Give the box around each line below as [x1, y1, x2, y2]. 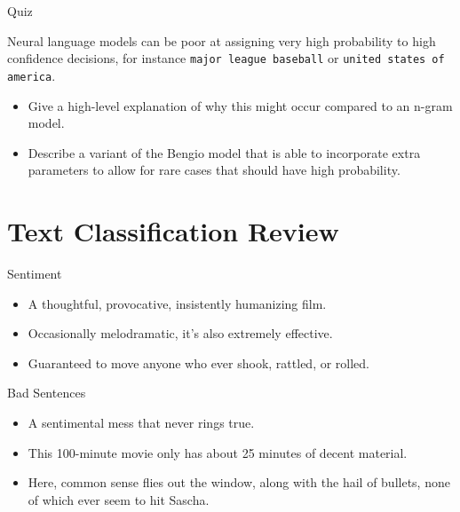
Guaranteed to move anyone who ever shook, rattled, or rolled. [28, 353, 369, 372]
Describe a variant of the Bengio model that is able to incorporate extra [28, 143, 421, 161]
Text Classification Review [7, 213, 339, 249]
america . [7, 66, 56, 84]
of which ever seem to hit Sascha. [28, 490, 210, 508]
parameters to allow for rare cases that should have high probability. [28, 161, 401, 179]
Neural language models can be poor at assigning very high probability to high [7, 31, 436, 50]
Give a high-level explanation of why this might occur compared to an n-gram [28, 96, 453, 114]
